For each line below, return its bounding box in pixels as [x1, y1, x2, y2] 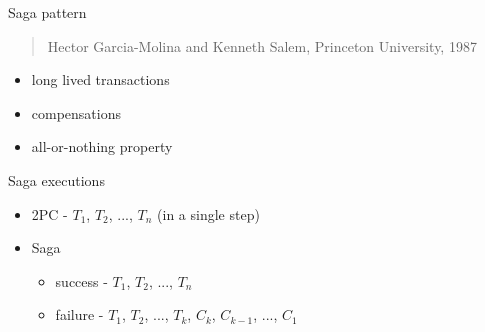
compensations [31, 102, 122, 123]
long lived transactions [31, 69, 170, 90]
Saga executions [8, 169, 105, 190]
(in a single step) [157, 203, 260, 224]
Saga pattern [8, 2, 87, 22]
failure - [55, 304, 104, 325]
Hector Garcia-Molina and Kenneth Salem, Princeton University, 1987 [47, 35, 477, 56]
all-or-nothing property [31, 136, 173, 157]
